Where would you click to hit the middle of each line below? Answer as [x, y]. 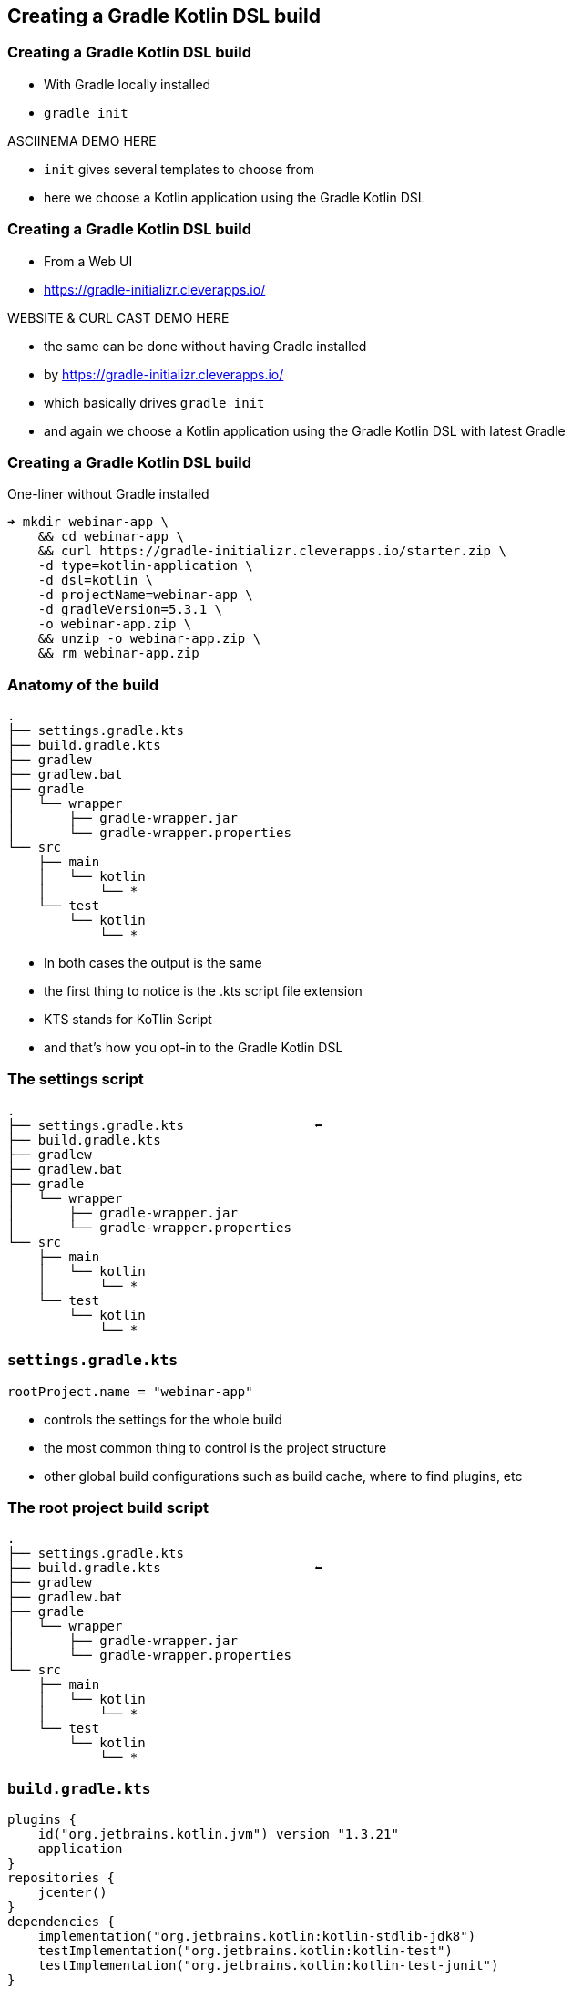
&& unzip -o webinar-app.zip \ [149, 639]
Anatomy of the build [83, 684]
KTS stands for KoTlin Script [128, 1020]
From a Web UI [88, 261]
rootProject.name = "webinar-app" [130, 1391]
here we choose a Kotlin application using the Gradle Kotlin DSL [235, 197]
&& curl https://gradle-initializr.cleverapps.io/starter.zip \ [272, 551]
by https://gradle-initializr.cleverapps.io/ [164, 374]
